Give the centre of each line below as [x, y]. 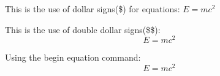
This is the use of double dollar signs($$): [83, 29]
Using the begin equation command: [73, 57]
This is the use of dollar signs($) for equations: [93, 9]
